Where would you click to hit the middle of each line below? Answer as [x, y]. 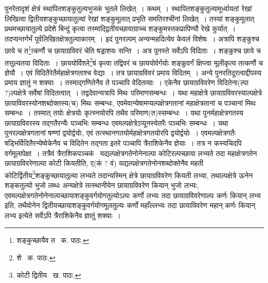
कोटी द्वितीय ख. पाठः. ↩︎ [49, 275]
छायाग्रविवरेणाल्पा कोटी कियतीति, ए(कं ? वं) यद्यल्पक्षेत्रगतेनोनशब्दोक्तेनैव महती [104, 163]
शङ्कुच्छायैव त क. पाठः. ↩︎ [53, 240]
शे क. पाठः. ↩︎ [36, 258]
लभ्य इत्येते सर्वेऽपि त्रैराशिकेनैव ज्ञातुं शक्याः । [63, 215]
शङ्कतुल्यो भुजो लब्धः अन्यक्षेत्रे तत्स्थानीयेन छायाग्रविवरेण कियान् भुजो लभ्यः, [102, 185]
